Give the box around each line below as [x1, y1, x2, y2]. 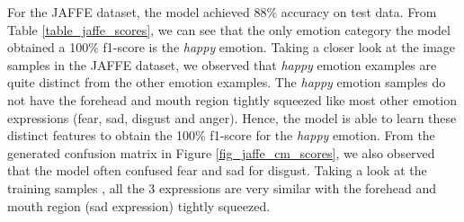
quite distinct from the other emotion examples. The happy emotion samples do [7, 73, 446, 92]
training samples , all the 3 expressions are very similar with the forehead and [7, 178, 437, 197]
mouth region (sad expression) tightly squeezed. [7, 196, 271, 215]
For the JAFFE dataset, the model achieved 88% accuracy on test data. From [7, 3, 437, 21]
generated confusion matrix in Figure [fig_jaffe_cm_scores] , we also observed [7, 143, 435, 162]
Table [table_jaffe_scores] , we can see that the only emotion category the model [7, 20, 451, 39]
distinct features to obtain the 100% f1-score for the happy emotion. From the [7, 126, 435, 145]
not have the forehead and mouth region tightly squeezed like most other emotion [7, 90, 457, 109]
